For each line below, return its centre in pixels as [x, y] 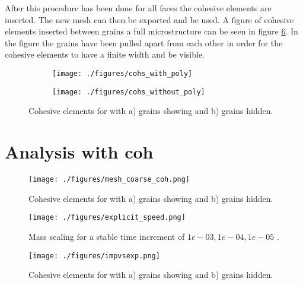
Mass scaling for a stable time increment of [107, 236]
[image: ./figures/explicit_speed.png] [107, 218]
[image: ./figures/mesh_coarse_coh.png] [109, 179]
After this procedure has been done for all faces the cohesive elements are [138, 8]
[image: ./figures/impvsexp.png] [94, 256]
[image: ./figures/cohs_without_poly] [129, 92]
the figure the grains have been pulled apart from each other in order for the [144, 42]
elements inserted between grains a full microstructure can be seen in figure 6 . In [151, 31]
